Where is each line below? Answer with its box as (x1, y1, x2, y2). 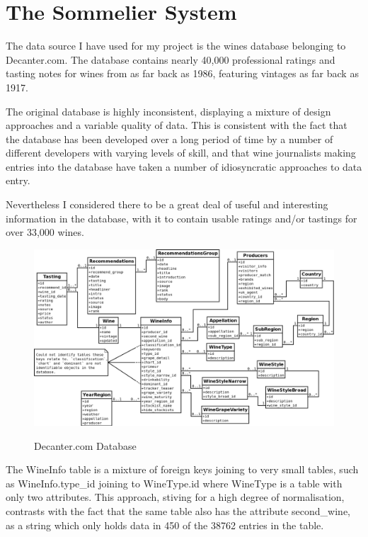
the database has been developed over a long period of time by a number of (6, 131, 333, 146)
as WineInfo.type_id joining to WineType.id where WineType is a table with (6, 475, 343, 490)
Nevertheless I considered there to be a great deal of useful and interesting (6, 197, 328, 212)
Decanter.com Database (34, 438, 137, 453)
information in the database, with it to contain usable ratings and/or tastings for (6, 210, 357, 225)
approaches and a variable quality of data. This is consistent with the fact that (6, 118, 347, 132)
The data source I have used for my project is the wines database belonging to (6, 38, 346, 53)
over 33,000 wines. (6, 225, 84, 239)
